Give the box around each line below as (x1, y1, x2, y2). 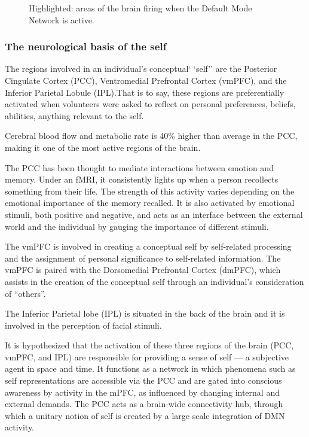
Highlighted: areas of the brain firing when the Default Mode (29, 2, 252, 14)
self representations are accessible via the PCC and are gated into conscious (5, 374, 282, 387)
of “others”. (5, 287, 46, 299)
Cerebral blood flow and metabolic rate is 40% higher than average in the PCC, (5, 129, 298, 142)
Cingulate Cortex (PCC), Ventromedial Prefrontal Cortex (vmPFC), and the (5, 74, 287, 86)
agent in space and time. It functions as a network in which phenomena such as (5, 362, 296, 375)
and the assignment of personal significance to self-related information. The (5, 251, 281, 264)
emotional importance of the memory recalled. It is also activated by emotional (5, 196, 295, 209)
